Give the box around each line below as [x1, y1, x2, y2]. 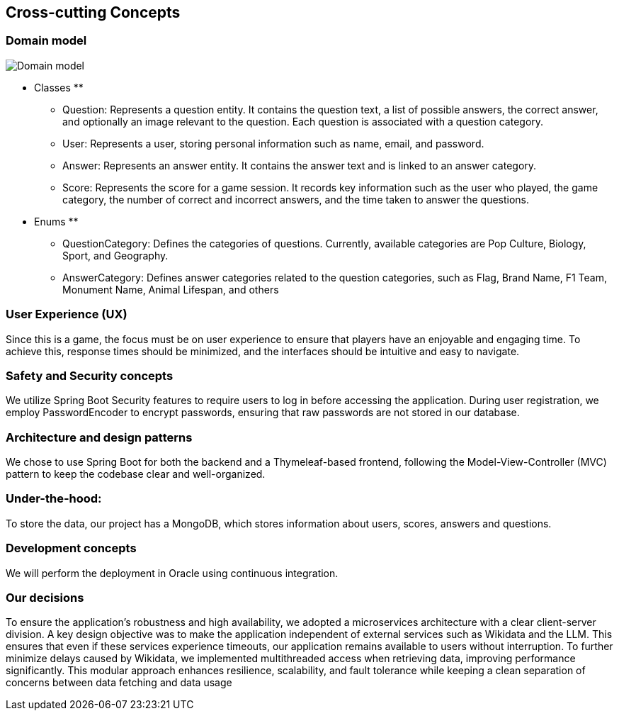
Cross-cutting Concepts [6, 4, 181, 21]
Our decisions [6, 590, 84, 605]
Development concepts [6, 541, 137, 556]
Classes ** [34, 81, 84, 94]
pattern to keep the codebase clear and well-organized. [6, 468, 266, 481]
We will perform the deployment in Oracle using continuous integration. [6, 566, 339, 579]
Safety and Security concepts [6, 368, 174, 383]
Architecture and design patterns [6, 430, 193, 444]
